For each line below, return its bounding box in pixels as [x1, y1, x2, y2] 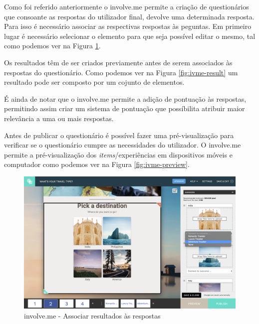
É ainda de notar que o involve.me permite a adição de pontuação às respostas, [4, 93, 247, 104]
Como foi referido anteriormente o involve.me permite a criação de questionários [4, 1, 249, 11]
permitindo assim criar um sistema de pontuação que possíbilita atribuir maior [4, 103, 245, 114]
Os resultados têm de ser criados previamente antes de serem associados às [4, 57, 233, 67]
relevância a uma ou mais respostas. [4, 113, 114, 123]
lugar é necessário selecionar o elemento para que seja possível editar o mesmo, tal [4, 30, 256, 41]
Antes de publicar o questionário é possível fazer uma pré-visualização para [4, 130, 234, 140]
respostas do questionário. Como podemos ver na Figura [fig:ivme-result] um [4, 67, 238, 77]
